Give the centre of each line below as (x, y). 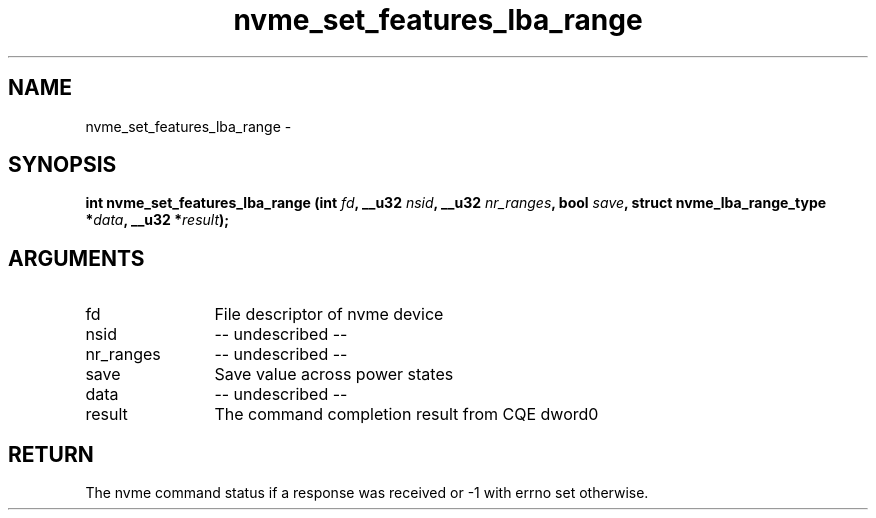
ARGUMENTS (76, 258)
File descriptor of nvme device (329, 314)
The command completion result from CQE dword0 (406, 414)
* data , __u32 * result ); (157, 220)
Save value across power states (334, 374)
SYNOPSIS (62, 165)
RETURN (51, 454)
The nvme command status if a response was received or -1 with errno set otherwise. (367, 493)
